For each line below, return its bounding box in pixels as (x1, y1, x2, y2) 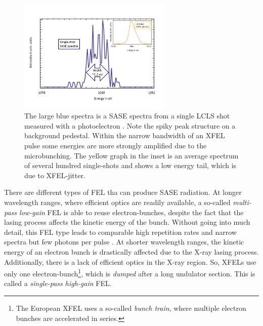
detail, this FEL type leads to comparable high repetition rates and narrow (4, 226, 237, 237)
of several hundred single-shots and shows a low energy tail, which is (24, 160, 237, 171)
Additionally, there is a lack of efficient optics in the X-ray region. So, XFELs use (4, 256, 256, 267)
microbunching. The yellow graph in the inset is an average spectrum (24, 150, 239, 160)
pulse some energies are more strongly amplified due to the (24, 140, 207, 151)
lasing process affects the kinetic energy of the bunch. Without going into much (4, 217, 250, 227)
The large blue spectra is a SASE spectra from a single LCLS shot (24, 110, 230, 121)
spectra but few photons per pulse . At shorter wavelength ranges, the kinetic (4, 236, 244, 247)
